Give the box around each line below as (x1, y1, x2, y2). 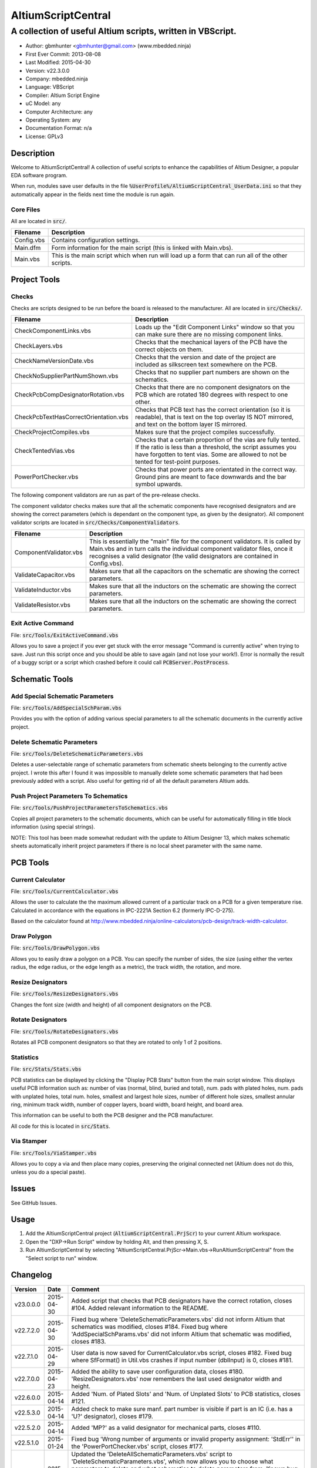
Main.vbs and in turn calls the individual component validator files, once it (89, 545, 293, 553)
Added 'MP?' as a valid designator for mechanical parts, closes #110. (71, 1423, 261, 1432)
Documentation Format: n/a (25, 124, 92, 132)
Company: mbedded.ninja (25, 75, 88, 82)
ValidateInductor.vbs (14, 586, 72, 594)
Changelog (11, 1270, 52, 1280)
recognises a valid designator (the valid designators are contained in (89, 552, 279, 560)
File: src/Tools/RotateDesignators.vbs (11, 1028, 119, 1035)
